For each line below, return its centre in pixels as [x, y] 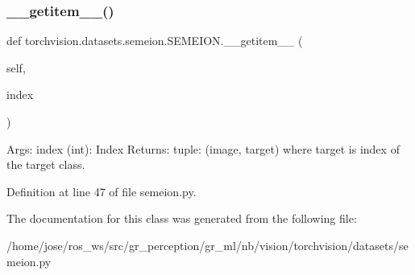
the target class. [46, 164]
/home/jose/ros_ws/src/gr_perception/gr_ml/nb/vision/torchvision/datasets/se [207, 245]
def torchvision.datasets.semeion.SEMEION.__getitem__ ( [155, 41]
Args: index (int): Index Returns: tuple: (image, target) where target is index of [203, 148]
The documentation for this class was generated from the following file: [182, 218]
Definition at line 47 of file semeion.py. [102, 191]
